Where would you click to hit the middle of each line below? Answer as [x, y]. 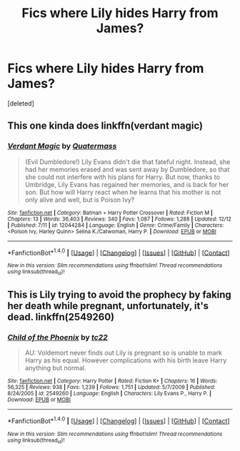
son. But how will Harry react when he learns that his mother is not [123, 192]
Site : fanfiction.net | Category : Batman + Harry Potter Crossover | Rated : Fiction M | [110, 213]
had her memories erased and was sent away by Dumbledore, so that [127, 169]
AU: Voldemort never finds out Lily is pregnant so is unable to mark [124, 353]
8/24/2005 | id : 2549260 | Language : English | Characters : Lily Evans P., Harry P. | [110, 394]
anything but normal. [55, 368]
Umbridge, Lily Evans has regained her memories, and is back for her [127, 184]
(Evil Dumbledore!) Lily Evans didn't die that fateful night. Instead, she [127, 161]
